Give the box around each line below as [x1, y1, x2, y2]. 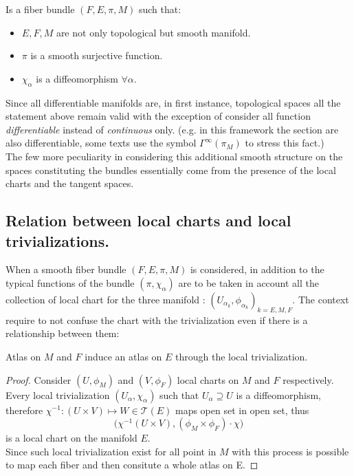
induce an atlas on [85, 349, 162, 363]
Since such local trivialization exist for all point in [5, 444, 217, 458]
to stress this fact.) [245, 136, 324, 150]
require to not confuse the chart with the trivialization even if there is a [5, 312, 308, 327]
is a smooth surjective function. [30, 48, 163, 63]
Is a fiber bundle [5, 2, 75, 16]
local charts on [177, 372, 239, 387]
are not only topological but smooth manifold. [56, 25, 251, 39]
